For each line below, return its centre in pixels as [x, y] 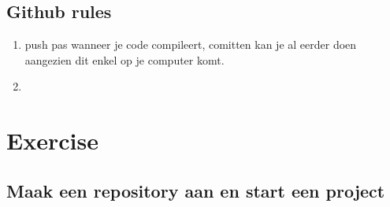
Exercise [52, 140]
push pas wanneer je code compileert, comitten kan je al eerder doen [191, 44]
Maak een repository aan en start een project [196, 190]
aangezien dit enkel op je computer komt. [124, 59]
